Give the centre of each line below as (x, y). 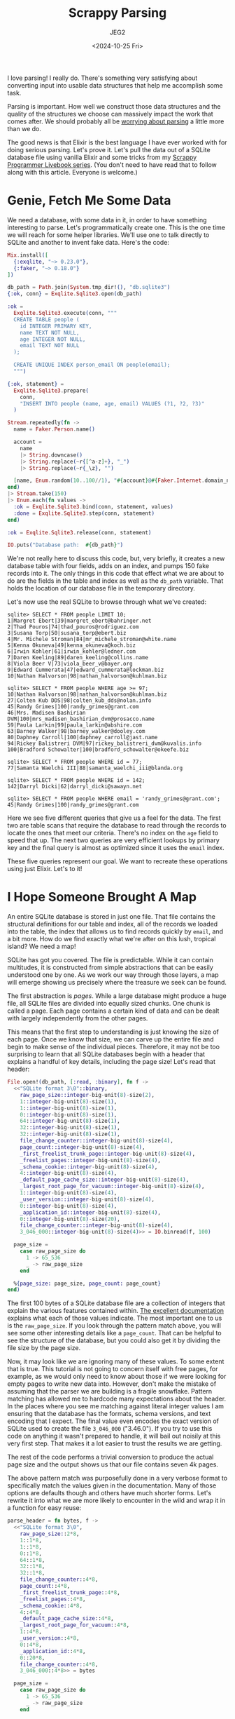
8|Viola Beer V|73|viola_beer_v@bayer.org (70, 664)
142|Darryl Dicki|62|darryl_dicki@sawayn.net (74, 787)
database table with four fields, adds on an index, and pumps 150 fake (108, 566)
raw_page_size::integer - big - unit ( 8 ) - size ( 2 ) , (87, 1095)
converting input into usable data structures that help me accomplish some (115, 85)
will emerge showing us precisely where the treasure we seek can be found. (117, 983)
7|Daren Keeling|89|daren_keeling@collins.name (78, 658)
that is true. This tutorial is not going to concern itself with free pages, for (113, 1369)
